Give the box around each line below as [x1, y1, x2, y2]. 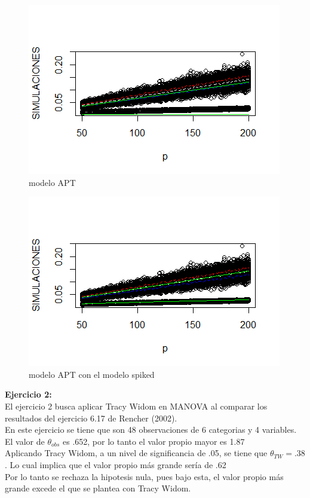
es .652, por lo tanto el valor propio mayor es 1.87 [63, 435, 245, 447]
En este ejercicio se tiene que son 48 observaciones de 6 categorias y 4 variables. [5, 423, 297, 436]
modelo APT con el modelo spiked [29, 368, 155, 380]
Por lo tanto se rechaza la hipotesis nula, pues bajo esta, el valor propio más [5, 470, 284, 482]
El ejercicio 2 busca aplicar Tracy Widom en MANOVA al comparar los [5, 399, 268, 412]
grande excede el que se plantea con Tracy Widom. [5, 482, 191, 494]
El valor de [5, 435, 45, 447]
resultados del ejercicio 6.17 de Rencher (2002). [5, 411, 177, 424]
